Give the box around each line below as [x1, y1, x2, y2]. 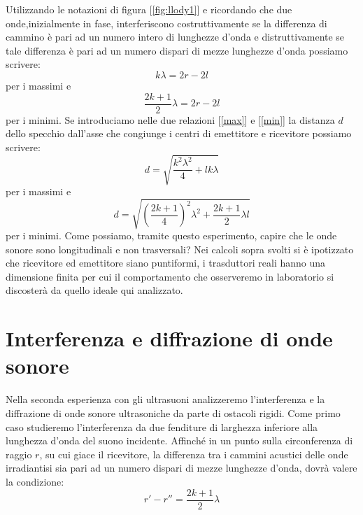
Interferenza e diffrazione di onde [6, 324, 333, 353]
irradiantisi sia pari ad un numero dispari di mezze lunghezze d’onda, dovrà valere [6, 460, 357, 475]
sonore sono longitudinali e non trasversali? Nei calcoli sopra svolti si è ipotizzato [6, 241, 354, 256]
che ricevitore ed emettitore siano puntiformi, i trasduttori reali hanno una [6, 255, 326, 270]
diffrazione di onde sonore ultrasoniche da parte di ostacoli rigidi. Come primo [6, 405, 341, 420]
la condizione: [6, 474, 64, 488]
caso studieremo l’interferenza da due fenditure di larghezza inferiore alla [6, 419, 318, 434]
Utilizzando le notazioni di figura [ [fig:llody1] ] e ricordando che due [6, 2, 292, 16]
